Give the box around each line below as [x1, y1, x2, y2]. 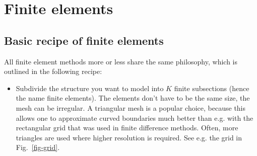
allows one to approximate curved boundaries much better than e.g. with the [16, 112, 253, 123]
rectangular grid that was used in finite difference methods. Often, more [16, 122, 238, 133]
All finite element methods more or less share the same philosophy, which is [4, 56, 237, 66]
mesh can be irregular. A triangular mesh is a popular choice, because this [16, 102, 246, 113]
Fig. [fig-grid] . [16, 142, 60, 152]
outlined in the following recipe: [4, 66, 102, 76]
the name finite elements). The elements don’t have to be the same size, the [16, 93, 250, 103]
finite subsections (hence [174, 83, 249, 93]
